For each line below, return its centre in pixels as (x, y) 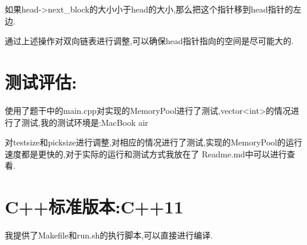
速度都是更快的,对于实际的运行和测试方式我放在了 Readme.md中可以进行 (146, 153)
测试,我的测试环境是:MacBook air (85, 122)
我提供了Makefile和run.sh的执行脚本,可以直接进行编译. (109, 235)
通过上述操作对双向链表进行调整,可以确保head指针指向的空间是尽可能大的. (149, 41)
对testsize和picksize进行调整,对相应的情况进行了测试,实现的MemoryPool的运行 (153, 142)
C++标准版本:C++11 (94, 207)
